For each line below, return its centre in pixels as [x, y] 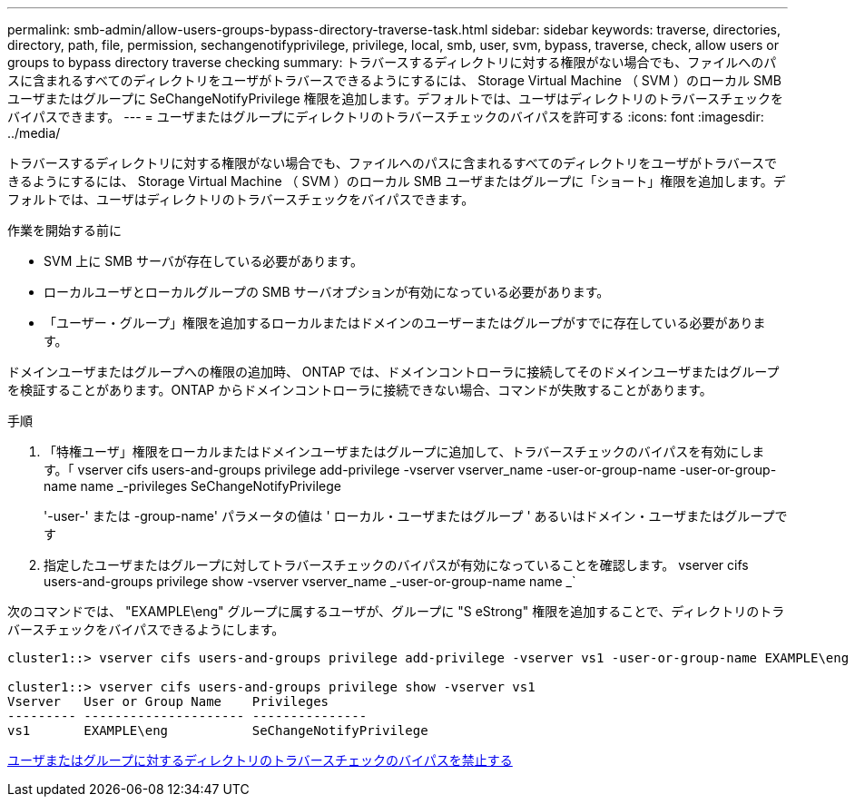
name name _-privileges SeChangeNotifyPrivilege [192, 486]
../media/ [34, 133]
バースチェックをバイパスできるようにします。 [146, 629]
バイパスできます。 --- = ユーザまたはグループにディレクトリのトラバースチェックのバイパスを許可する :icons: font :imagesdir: [386, 117]
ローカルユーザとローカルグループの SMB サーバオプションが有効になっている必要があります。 [327, 292]
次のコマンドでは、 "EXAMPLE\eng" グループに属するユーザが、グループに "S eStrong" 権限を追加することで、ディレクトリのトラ [396, 611]
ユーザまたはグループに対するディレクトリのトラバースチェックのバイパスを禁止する [260, 760]
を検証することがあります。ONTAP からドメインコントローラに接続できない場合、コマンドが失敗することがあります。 [360, 390]
